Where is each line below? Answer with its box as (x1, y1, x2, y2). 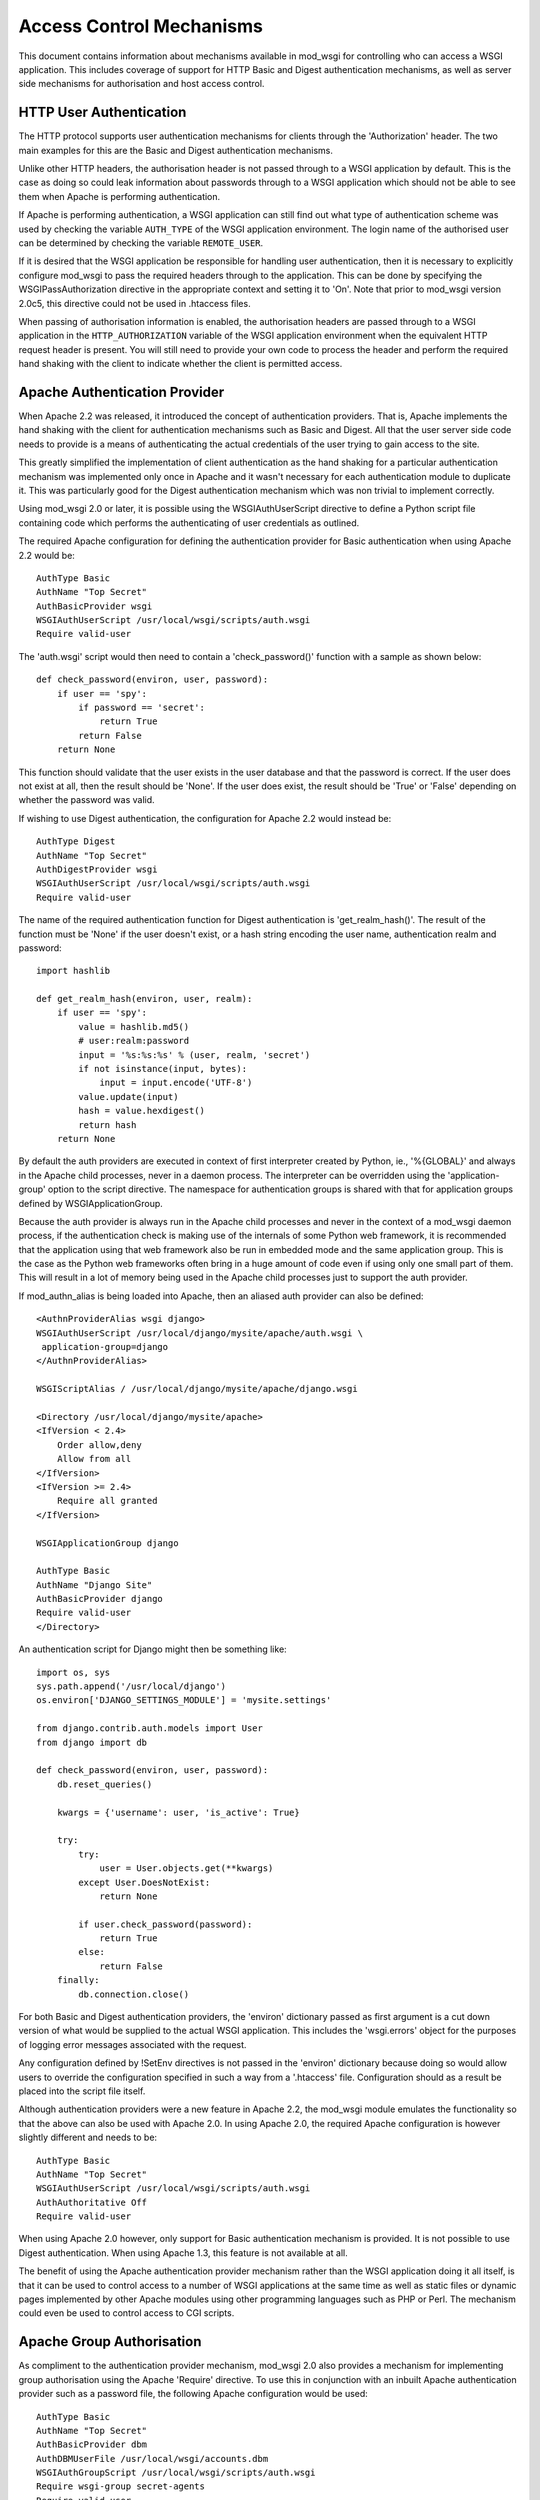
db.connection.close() (78, 1988, 190, 2000)
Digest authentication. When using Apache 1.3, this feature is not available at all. (18, 2246, 349, 2259)
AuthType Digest (36, 836, 116, 847)
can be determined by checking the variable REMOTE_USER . (18, 236, 264, 249)
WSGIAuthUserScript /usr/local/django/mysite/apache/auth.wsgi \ (36, 1327, 364, 1339)
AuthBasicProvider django (36, 1593, 164, 1605)
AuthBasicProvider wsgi (36, 600, 153, 612)
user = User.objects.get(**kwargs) (99, 1863, 274, 1874)
